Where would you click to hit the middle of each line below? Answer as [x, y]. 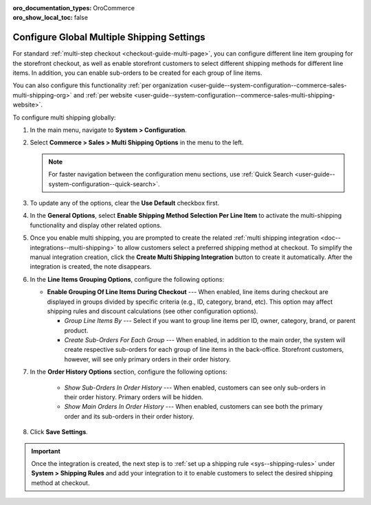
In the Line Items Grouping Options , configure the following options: [127, 279]
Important [46, 451]
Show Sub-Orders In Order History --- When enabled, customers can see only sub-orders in [195, 388]
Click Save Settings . [59, 432]
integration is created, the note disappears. [91, 267]
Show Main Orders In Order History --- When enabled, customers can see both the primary [193, 407]
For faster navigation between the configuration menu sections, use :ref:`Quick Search [171, 175]
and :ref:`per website [103, 95]
